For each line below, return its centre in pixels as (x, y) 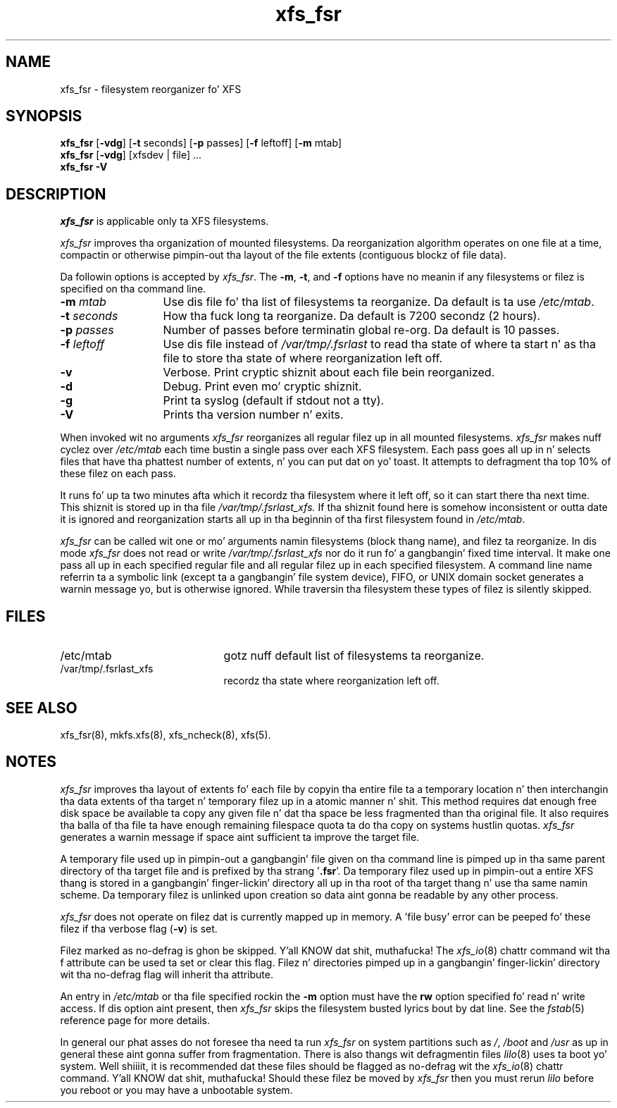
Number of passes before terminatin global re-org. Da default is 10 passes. (361, 330)
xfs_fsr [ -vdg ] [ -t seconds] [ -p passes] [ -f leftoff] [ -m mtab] (201, 143)
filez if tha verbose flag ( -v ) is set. (139, 928)
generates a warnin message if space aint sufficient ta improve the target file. (240, 837)
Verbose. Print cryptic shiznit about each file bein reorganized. (329, 373)
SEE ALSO (42, 708)
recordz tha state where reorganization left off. (331, 681)
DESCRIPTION (56, 194)
